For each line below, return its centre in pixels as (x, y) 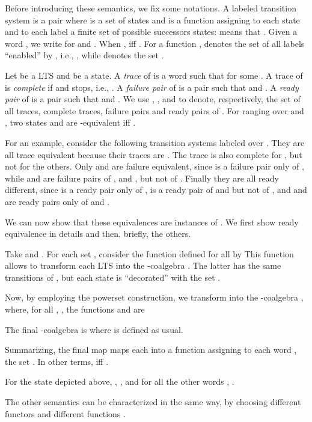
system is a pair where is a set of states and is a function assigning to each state (152, 20)
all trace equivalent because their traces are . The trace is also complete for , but (154, 154)
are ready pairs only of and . (57, 201)
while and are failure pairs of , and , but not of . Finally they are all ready (142, 178)
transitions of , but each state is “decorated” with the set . (113, 277)
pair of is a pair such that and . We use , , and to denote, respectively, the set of (153, 99)
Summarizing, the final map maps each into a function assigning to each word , (151, 350)
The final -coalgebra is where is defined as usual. (94, 329)
